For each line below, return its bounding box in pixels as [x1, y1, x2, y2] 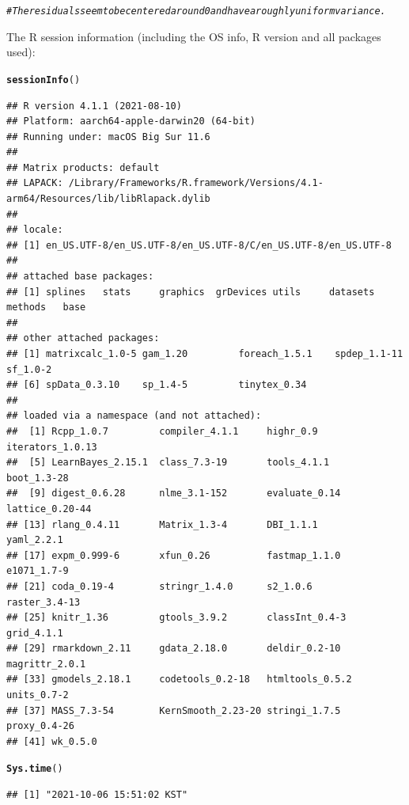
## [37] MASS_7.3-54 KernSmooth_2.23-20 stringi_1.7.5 [6, 704, 341, 716]
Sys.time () [6, 763, 63, 775]
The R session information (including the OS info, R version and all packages [6, 28, 381, 44]
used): [6, 44, 36, 60]
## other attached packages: [6, 332, 160, 344]
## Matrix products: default [6, 161, 160, 173]
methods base [6, 302, 86, 313]
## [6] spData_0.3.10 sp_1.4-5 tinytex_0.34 [6, 379, 307, 391]
